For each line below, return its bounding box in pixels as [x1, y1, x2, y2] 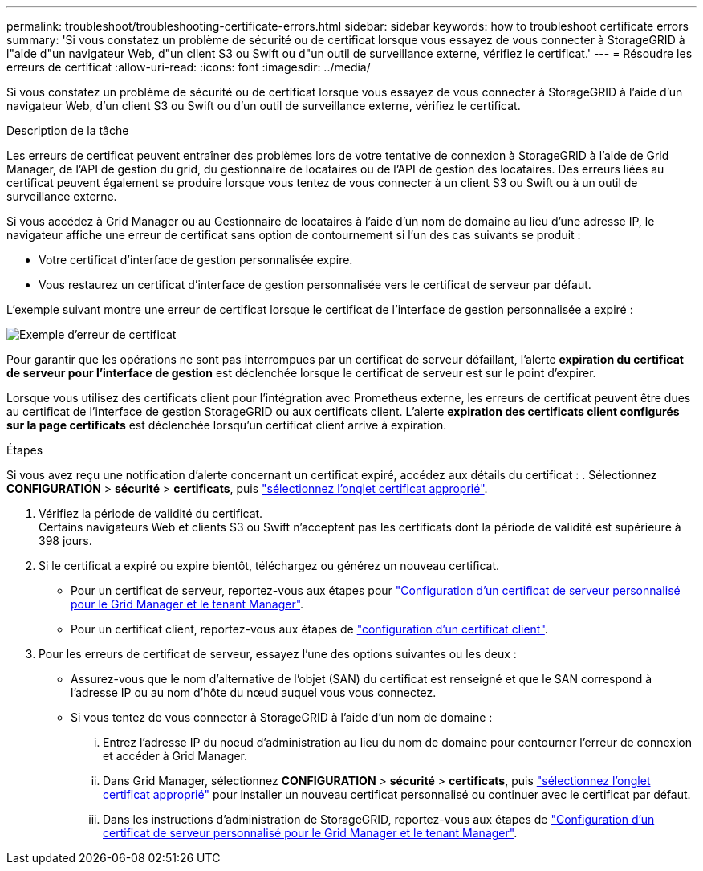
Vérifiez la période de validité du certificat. [39, 507, 263, 520]
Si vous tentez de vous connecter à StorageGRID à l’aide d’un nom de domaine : [71, 710, 493, 724]
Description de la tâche [6, 124, 129, 137]
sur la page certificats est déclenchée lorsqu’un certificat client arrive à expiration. [6, 418, 447, 432]
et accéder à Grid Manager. [103, 749, 248, 763]
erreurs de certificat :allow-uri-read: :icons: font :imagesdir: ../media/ [6, 60, 371, 74]
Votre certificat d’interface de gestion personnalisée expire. [39, 253, 353, 267]
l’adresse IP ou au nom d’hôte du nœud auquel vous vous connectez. [71, 686, 437, 699]
